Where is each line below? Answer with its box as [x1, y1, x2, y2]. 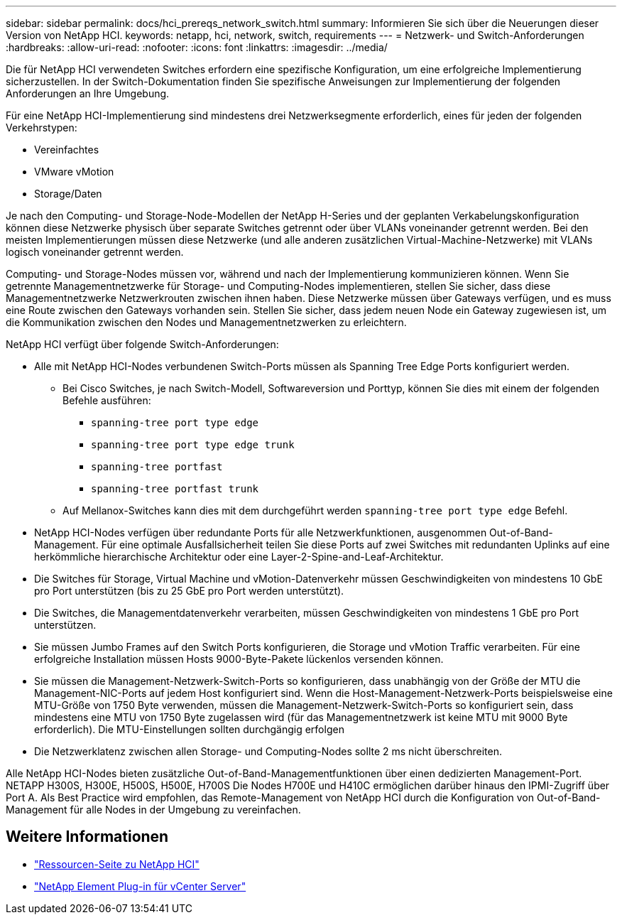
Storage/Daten [34, 188, 102, 200]
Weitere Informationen [6, 828, 169, 846]
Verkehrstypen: [6, 121, 77, 134]
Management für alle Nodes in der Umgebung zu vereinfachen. [6, 803, 301, 816]
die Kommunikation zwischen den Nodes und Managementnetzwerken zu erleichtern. [6, 316, 407, 328]
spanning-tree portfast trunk [91, 483, 259, 494]
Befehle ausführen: [62, 394, 151, 406]
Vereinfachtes [34, 144, 99, 156]
